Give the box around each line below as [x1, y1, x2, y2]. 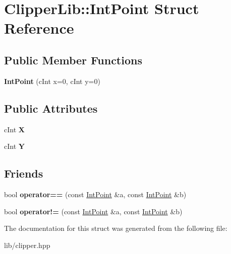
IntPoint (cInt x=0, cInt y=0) [4, 75, 100, 86]
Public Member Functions [4, 52, 142, 67]
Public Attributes [4, 100, 98, 116]
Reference [4, 18, 74, 38]
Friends [4, 165, 43, 181]
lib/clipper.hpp [4, 239, 50, 250]
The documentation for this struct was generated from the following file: [4, 223, 227, 233]
